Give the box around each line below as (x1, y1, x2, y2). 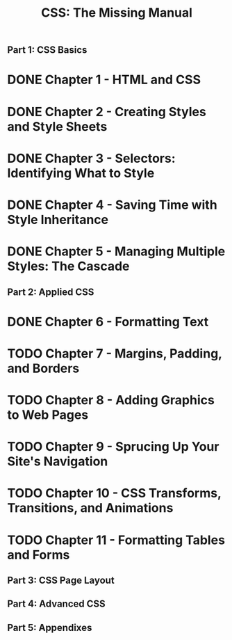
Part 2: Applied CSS (7, 286, 94, 298)
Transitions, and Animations (7, 500, 174, 516)
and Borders (7, 360, 80, 376)
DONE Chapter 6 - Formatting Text (7, 314, 209, 330)
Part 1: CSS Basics (7, 44, 88, 56)
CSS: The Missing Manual (40, 5, 193, 21)
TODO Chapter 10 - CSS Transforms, (7, 486, 222, 502)
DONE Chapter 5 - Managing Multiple (7, 243, 226, 259)
